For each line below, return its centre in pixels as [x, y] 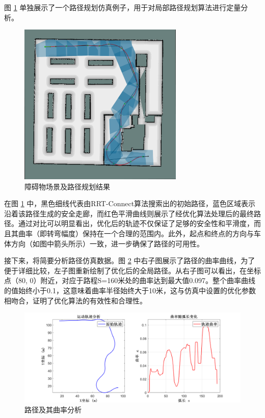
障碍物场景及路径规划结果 [67, 186]
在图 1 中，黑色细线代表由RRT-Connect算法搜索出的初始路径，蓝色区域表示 [130, 203]
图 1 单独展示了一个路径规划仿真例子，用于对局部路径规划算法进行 [115, 7]
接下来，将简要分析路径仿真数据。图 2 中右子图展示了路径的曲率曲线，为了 [130, 260]
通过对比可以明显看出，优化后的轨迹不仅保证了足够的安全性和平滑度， [136, 223]
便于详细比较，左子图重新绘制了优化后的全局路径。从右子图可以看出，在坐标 [132, 270]
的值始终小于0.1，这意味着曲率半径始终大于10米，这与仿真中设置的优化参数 [130, 290]
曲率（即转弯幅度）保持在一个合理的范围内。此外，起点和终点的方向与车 [139, 233]
